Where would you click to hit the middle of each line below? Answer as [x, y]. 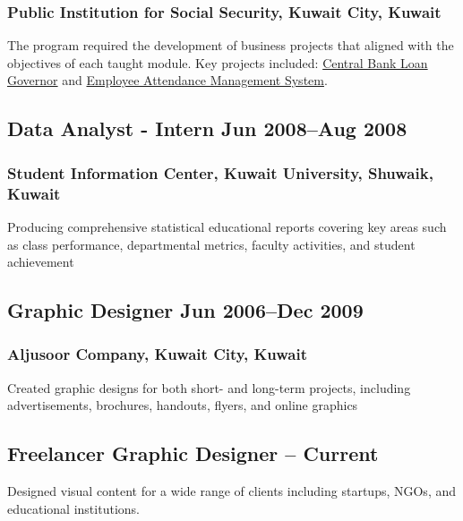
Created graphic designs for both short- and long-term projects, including [209, 387]
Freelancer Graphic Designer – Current [193, 453]
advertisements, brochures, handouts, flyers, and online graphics [183, 405]
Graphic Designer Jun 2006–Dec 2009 [185, 310]
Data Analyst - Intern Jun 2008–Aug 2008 [207, 128]
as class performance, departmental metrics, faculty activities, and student [211, 244]
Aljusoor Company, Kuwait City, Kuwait [158, 354]
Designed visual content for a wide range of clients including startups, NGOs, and [232, 491]
